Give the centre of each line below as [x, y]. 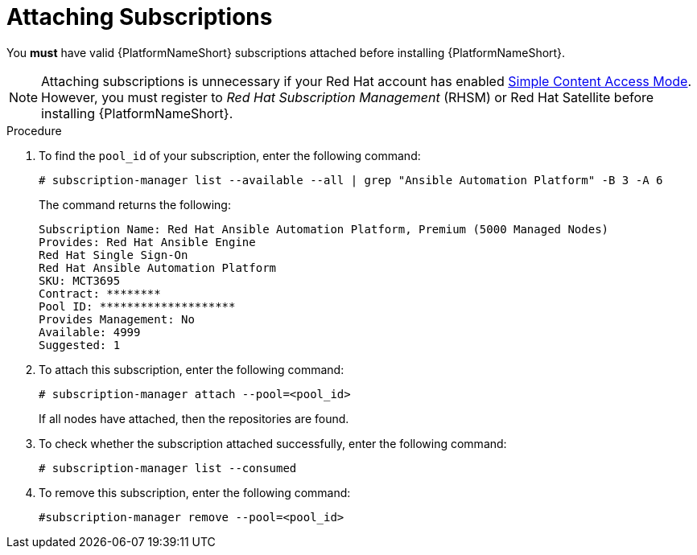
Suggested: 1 [80, 345]
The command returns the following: [135, 204]
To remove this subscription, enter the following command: [195, 492]
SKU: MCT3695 [80, 280]
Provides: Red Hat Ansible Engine [147, 242]
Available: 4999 [90, 332]
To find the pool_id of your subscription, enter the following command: [230, 155]
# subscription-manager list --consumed [168, 468]
